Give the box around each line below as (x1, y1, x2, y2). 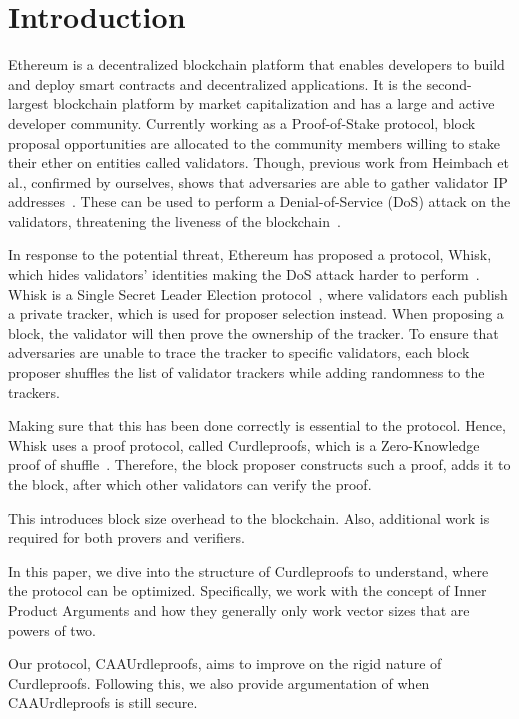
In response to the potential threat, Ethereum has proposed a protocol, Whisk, (8, 244, 492, 265)
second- (426, 73, 472, 94)
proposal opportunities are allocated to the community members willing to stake (8, 132, 501, 153)
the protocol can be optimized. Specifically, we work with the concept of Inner (8, 580, 487, 601)
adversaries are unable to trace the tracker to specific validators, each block (8, 342, 470, 363)
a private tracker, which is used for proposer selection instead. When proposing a (8, 303, 504, 324)
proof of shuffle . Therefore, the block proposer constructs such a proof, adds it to (8, 454, 511, 475)
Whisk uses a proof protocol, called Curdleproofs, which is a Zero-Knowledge (8, 434, 480, 455)
